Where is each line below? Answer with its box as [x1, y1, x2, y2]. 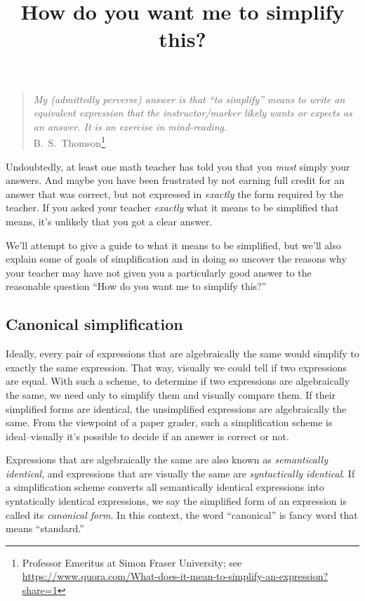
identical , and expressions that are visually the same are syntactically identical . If [6, 465, 355, 480]
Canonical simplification [6, 313, 183, 335]
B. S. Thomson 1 [33, 133, 105, 150]
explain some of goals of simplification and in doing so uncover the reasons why [6, 251, 347, 266]
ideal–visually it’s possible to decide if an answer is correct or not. [6, 428, 289, 443]
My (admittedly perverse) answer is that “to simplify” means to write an [33, 91, 345, 106]
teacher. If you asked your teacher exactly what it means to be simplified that [6, 200, 339, 215]
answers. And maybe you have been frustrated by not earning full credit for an [6, 173, 345, 187]
